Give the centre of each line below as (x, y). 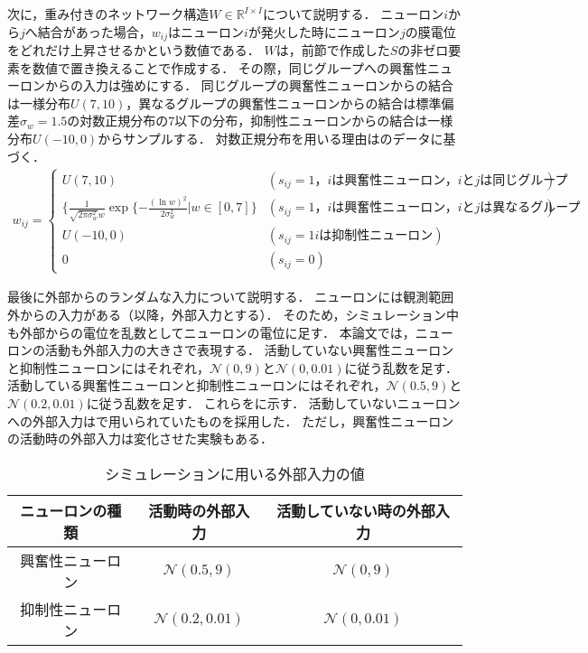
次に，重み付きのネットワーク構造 (108, 14)
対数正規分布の (124, 121)
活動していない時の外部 (356, 510)
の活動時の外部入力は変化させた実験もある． (140, 438)
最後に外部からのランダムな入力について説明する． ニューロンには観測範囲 (231, 297)
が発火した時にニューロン (324, 31)
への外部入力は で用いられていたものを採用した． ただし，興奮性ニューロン (231, 420)
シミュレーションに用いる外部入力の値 (235, 473)
